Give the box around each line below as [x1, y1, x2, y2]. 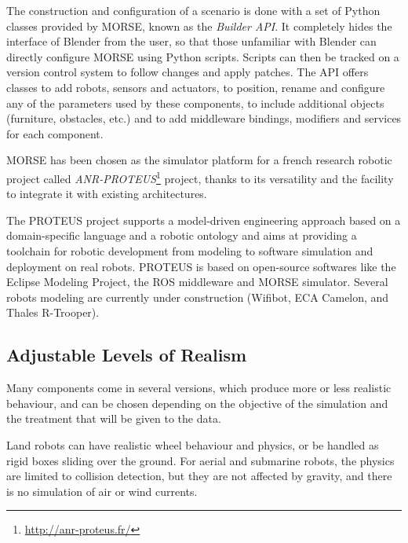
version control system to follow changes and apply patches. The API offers [6, 64, 369, 80]
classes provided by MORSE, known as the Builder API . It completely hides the [6, 17, 392, 34]
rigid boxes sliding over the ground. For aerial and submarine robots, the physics [6, 452, 395, 468]
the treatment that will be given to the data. [6, 410, 221, 427]
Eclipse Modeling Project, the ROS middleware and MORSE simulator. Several [6, 273, 388, 290]
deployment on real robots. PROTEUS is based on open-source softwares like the [6, 258, 396, 274]
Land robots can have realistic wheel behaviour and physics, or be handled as [6, 436, 379, 453]
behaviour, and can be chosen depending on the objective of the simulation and [6, 394, 388, 411]
